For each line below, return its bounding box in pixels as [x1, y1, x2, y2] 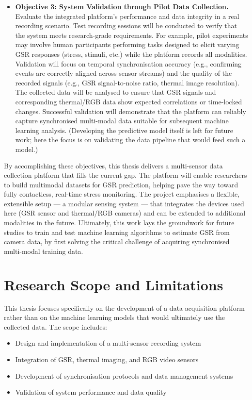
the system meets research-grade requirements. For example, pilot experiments [15, 30, 248, 40]
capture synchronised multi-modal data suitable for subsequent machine [15, 116, 229, 126]
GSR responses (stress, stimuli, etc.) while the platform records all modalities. [15, 49, 247, 59]
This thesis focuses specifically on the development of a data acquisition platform [4, 302, 245, 313]
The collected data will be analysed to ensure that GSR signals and [15, 87, 216, 97]
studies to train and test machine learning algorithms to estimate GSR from [4, 227, 230, 237]
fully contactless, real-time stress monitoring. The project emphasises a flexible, [4, 189, 240, 199]
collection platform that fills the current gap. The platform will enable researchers [4, 170, 247, 180]
